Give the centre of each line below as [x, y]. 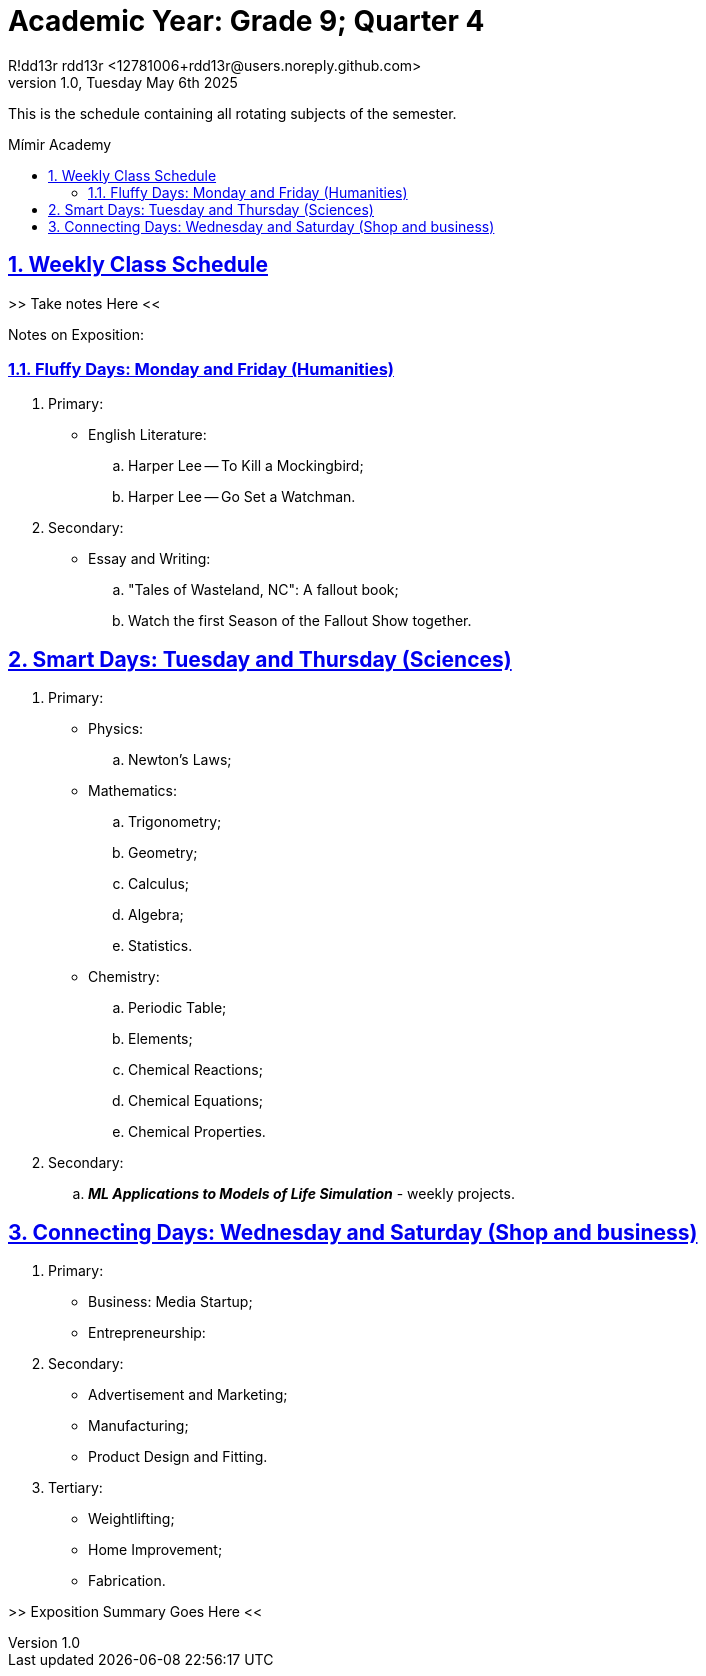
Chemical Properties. [197, 1132]
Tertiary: [75, 1488]
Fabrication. [127, 1581]
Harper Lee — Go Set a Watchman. [242, 497]
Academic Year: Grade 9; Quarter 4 [246, 21]
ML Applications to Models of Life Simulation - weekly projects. [301, 1194]
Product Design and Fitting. [178, 1457]
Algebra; [156, 915]
